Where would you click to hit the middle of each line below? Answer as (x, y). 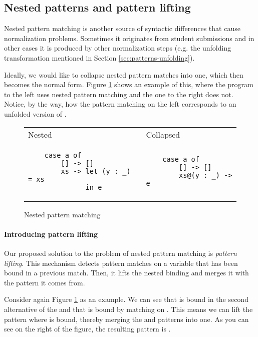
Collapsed (163, 134)
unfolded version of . (35, 113)
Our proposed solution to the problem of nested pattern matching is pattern (120, 253)
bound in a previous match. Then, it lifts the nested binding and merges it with (126, 273)
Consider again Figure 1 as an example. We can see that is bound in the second (126, 299)
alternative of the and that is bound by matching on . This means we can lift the (128, 309)
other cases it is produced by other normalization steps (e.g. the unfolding (118, 48)
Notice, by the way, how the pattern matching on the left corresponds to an (120, 104)
